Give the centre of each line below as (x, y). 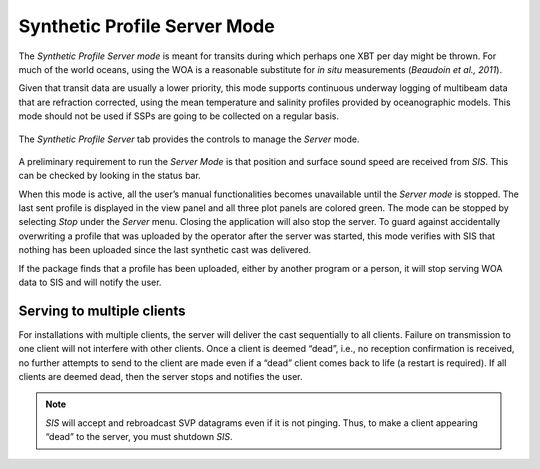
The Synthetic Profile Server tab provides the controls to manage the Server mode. (189, 139)
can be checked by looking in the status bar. (110, 176)
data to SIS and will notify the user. (90, 282)
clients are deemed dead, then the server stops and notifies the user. (160, 377)
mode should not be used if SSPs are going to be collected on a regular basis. (179, 116)
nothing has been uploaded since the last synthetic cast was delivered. (165, 250)
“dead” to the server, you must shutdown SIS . (139, 437)
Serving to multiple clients (102, 310)
